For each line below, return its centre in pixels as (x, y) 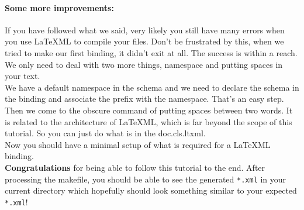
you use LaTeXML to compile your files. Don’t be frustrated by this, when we (144, 41)
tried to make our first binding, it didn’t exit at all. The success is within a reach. (151, 52)
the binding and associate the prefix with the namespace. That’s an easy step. (144, 99)
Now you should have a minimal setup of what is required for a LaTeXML (138, 144)
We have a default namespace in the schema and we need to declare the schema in (152, 87)
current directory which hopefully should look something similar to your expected (151, 190)
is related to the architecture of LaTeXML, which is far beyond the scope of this (148, 121)
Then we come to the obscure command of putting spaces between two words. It (149, 110)
